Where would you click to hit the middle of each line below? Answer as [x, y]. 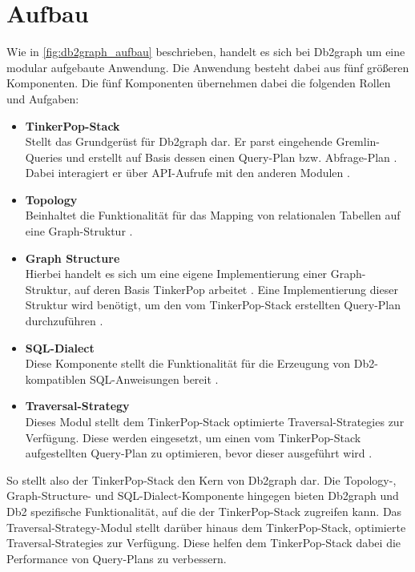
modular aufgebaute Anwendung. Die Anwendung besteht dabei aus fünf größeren [208, 67]
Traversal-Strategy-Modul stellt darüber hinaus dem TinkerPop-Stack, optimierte [206, 527]
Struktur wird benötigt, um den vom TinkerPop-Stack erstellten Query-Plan [213, 305]
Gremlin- [358, 141]
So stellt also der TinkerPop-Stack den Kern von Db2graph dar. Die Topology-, [201, 479]
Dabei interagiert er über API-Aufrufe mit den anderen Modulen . [187, 173]
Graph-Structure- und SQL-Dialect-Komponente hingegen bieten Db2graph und [203, 495]
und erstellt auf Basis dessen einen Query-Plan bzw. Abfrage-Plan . [232, 157]
